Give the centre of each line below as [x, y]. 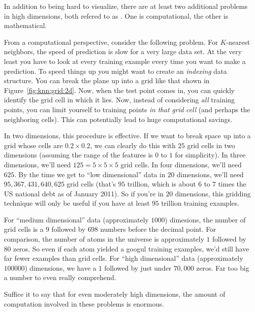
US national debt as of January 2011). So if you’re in [84, 193]
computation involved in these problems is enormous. [84, 303]
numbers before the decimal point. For [158, 229]
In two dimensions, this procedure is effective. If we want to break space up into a [127, 136]
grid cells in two [211, 145]
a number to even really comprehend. [60, 277]
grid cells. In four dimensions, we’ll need [181, 164]
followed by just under [138, 267]
